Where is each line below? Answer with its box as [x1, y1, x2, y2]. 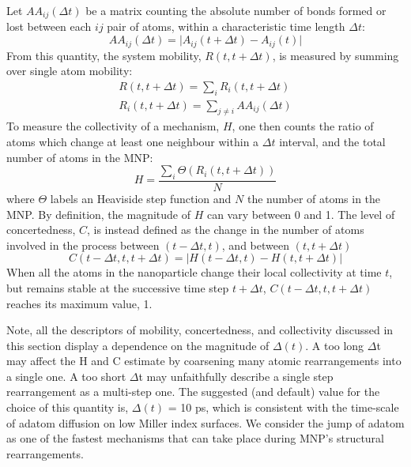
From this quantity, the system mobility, [6, 47, 202, 63]
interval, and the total [279, 133, 386, 149]
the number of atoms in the [247, 190, 381, 206]
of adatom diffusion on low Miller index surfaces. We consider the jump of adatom [6, 414, 405, 431]
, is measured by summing [272, 47, 399, 63]
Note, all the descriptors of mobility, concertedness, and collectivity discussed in [6, 322, 394, 338]
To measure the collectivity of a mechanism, [6, 118, 220, 134]
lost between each [6, 18, 92, 35]
